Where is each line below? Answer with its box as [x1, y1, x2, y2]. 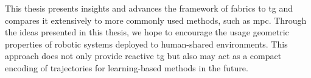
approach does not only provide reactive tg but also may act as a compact [5, 49, 282, 62]
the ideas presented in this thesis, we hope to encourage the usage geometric [5, 26, 289, 38]
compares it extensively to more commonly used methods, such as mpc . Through [5, 13, 307, 26]
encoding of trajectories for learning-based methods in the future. [5, 61, 248, 74]
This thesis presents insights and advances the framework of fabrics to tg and [5, 2, 293, 14]
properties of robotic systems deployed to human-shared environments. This [5, 37, 288, 50]
